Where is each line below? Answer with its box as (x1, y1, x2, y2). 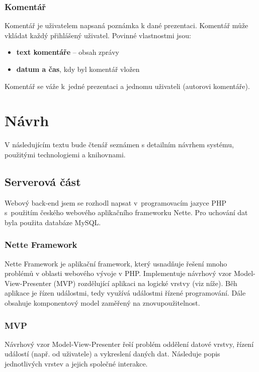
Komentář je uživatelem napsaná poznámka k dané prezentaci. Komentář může (5, 20, 248, 31)
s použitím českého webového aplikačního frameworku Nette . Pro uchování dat (5, 207, 248, 218)
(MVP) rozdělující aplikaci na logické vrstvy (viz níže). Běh (53, 277, 237, 288)
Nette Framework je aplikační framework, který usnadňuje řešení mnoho (5, 258, 227, 268)
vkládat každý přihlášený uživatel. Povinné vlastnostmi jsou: (5, 30, 191, 40)
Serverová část (5, 173, 81, 189)
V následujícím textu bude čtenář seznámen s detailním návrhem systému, (5, 139, 234, 150)
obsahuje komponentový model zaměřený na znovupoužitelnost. (5, 298, 200, 308)
